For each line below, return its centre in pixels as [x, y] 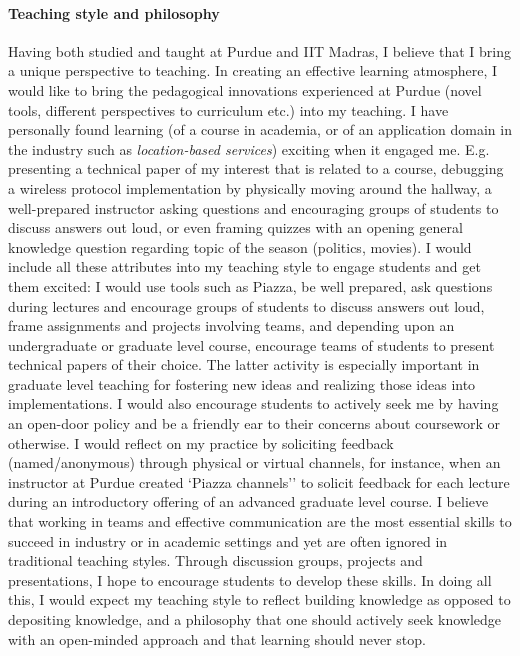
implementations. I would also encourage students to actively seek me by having [253, 403]
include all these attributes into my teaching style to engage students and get [244, 266]
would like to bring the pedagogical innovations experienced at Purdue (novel [245, 89]
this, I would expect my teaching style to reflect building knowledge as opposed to [259, 599]
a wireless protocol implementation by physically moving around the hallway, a [250, 187]
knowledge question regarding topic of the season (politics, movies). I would [240, 246]
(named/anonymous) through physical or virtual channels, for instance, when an [254, 462]
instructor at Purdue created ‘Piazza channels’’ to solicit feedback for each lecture [259, 481]
